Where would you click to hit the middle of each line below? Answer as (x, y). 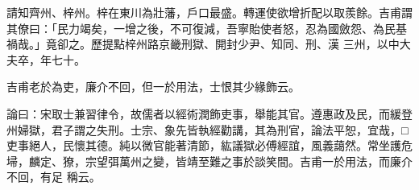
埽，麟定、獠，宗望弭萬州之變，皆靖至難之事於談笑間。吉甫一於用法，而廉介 (209, 161)
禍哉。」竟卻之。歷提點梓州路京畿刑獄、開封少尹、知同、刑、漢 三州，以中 (203, 44)
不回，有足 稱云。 (54, 177)
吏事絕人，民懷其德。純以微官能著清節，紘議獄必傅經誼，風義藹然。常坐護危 (209, 145)
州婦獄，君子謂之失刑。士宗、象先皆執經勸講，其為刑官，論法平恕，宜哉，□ (207, 129)
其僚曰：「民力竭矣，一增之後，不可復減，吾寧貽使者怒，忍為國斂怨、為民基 (207, 28)
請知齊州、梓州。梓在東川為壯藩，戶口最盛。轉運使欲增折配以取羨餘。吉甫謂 (209, 12)
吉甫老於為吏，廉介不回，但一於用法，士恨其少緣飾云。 (153, 87)
